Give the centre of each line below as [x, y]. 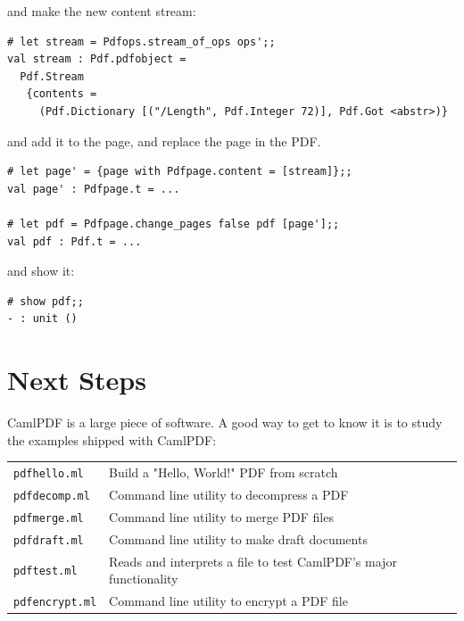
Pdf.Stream [52, 76]
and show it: [41, 271]
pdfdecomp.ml [52, 496]
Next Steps [77, 380]
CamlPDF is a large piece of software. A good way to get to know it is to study [225, 422]
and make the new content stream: [102, 11]
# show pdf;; [46, 301]
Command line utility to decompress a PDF [229, 494]
